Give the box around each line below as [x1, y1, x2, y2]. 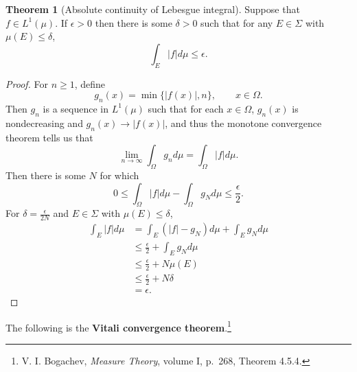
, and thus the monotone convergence [165, 115, 322, 130]
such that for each [148, 101, 224, 115]
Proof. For [5, 76, 49, 91]
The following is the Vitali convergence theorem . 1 [5, 318, 231, 334]
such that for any [200, 15, 273, 30]
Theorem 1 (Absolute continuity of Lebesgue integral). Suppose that [5, 2, 300, 16]
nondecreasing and [5, 115, 83, 130]
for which [100, 167, 139, 182]
